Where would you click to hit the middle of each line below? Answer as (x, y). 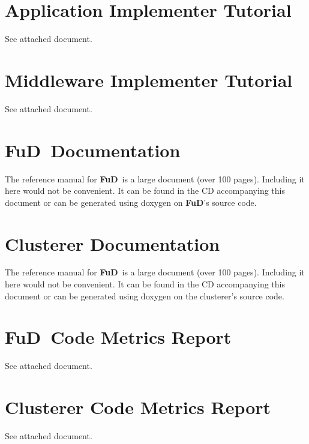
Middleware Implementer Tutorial (149, 79)
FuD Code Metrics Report (118, 337)
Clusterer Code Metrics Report (138, 407)
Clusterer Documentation (112, 243)
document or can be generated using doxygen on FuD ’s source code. (131, 202)
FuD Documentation (93, 150)
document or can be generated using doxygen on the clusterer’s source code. (145, 295)
